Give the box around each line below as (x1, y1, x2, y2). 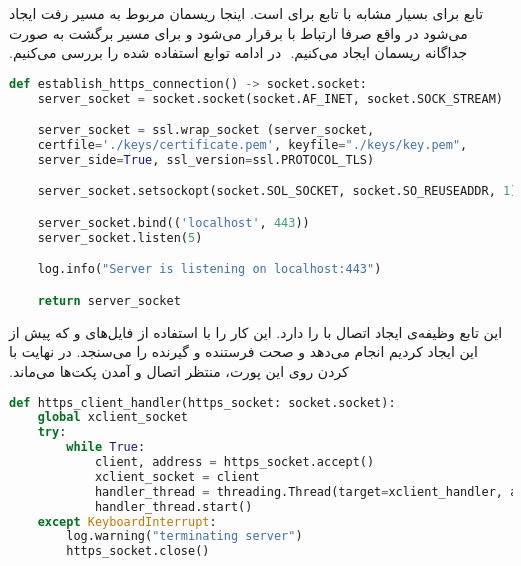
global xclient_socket (37, 410, 188, 425)
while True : (66, 440, 146, 455)
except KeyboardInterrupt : (37, 514, 217, 529)
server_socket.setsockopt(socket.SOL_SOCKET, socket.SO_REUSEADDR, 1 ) (37, 184, 518, 199)
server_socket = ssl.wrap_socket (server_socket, (37, 123, 375, 138)
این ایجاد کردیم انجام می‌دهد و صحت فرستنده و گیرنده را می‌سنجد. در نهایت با (9, 341, 478, 362)
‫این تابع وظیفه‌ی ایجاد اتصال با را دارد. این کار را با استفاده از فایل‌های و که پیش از (9, 321, 503, 342)
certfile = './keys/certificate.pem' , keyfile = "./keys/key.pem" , (37, 138, 468, 153)
